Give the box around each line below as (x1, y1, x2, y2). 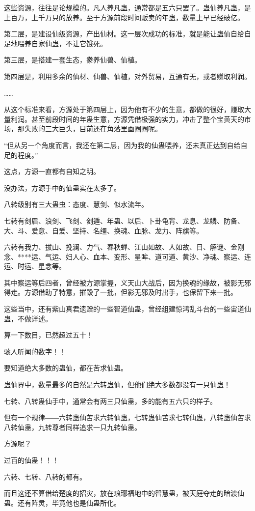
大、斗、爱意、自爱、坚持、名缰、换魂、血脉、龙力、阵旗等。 (4, 225, 203, 235)
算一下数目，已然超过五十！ (4, 330, 93, 340)
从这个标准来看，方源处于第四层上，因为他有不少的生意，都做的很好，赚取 (4, 104, 244, 114)
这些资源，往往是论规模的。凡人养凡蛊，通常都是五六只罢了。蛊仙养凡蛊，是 (4, 2, 251, 12)
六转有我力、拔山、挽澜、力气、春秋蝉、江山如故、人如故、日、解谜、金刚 (4, 242, 244, 252)
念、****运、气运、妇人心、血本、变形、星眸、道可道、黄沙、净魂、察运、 (4, 251, 244, 261)
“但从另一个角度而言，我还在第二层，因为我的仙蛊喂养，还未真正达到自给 (4, 140, 241, 150)
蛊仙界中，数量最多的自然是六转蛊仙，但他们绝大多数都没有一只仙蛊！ (4, 379, 230, 390)
